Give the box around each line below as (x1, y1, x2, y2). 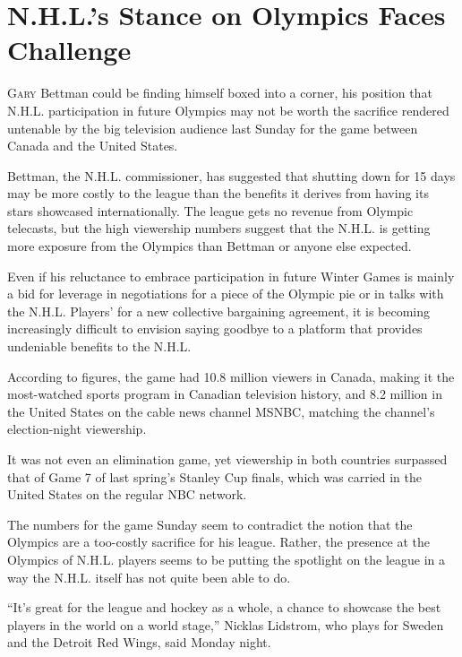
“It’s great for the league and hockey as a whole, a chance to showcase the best (7, 598, 441, 617)
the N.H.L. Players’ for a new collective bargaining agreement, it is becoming (7, 301, 431, 320)
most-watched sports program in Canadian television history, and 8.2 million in (7, 385, 442, 403)
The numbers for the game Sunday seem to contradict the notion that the (7, 514, 413, 533)
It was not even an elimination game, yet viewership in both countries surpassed (7, 450, 448, 468)
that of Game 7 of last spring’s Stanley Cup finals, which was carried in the (7, 467, 422, 486)
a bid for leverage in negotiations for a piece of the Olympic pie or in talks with (7, 284, 444, 303)
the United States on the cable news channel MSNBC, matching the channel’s (7, 402, 435, 420)
